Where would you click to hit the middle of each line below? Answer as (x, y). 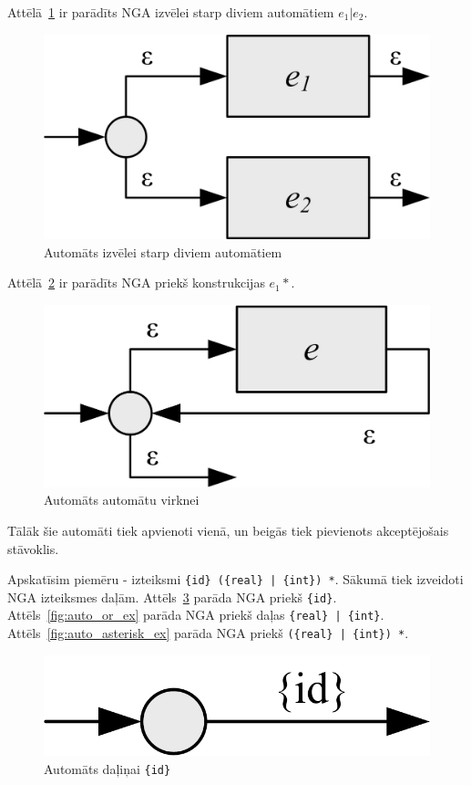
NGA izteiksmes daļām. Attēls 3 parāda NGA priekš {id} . (172, 597)
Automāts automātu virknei (122, 500)
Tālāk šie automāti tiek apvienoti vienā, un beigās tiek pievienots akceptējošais (228, 530)
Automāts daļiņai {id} (108, 768)
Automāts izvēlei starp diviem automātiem (163, 251)
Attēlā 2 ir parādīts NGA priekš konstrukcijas (136, 283)
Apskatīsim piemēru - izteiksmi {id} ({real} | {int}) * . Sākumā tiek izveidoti (235, 579)
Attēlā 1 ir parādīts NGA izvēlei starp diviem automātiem (171, 12)
